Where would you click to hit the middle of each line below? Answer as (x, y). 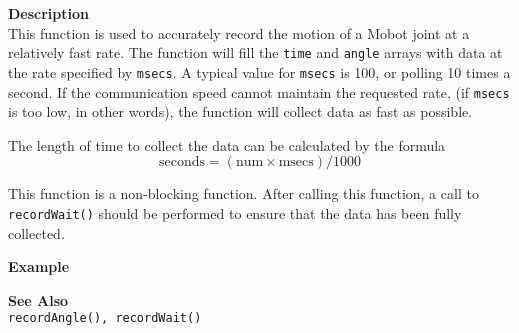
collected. (36, 232)
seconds (181, 162)
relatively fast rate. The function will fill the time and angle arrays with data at (255, 52)
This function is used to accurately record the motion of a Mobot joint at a (239, 32)
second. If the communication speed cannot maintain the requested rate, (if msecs (259, 91)
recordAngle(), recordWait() (105, 318)
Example (39, 266)
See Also (38, 299)
